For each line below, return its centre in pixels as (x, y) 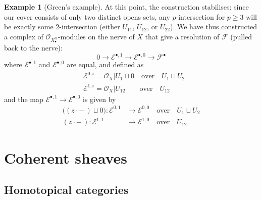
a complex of (24, 36)
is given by (99, 99)
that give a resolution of (182, 36)
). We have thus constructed (214, 27)
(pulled (241, 36)
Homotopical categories (66, 190)
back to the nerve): (33, 47)
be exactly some (29, 27)
